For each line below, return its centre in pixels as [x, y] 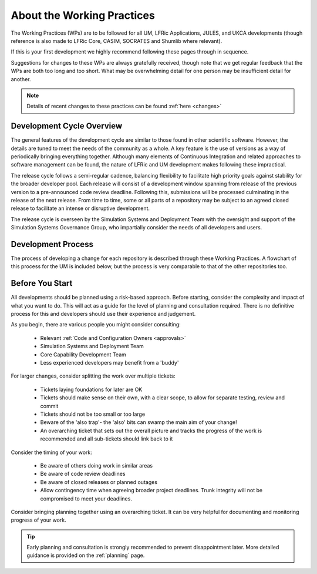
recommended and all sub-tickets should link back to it [107, 439]
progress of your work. [39, 520]
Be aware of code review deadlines [83, 474]
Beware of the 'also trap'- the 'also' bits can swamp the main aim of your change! [139, 422]
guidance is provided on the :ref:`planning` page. [86, 555]
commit [49, 406]
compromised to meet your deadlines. [86, 498]
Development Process [52, 244]
